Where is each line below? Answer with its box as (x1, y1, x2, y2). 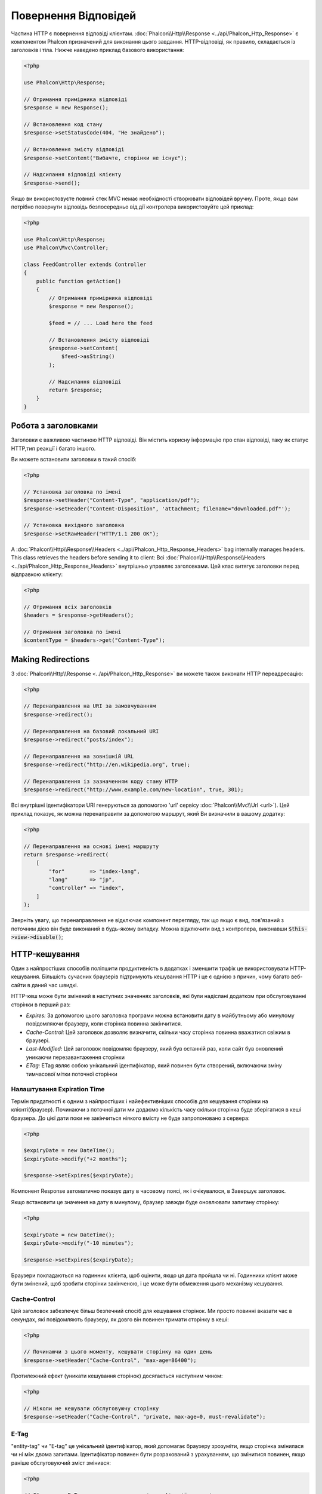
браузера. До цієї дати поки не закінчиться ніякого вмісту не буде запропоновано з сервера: (11, 1115, 250, 1122)
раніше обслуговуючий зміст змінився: (11, 1459, 112, 1467)
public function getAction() (36, 278, 122, 284)
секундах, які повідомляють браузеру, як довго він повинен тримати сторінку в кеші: (11, 1315, 229, 1323)
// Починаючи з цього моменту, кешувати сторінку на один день (23, 1348, 213, 1355)
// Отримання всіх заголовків (23, 604, 112, 610)
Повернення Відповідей (11, 9, 137, 22)
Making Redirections (11, 654, 89, 665)
